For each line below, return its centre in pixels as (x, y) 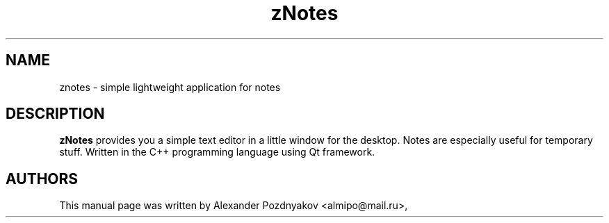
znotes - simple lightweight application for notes (170, 87)
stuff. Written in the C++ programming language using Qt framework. (217, 152)
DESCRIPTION (55, 114)
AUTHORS (42, 179)
